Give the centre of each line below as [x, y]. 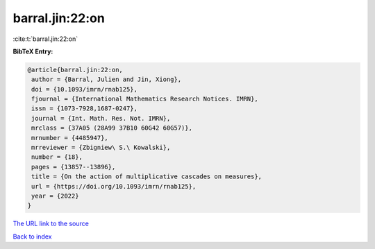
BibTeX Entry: [33, 51]
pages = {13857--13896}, [74, 167]
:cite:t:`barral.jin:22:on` [45, 39]
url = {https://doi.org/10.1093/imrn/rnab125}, [114, 186]
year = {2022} [55, 196]
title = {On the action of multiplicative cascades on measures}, [147, 177]
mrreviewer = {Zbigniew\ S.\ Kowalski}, [101, 148]
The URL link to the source [51, 224]
